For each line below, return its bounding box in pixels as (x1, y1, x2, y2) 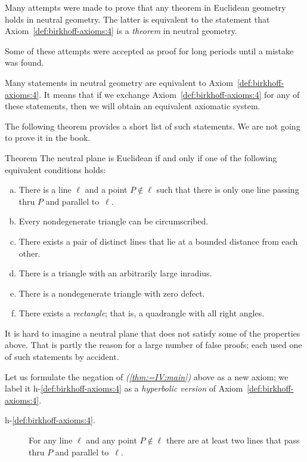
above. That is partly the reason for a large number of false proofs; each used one (5, 338, 302, 351)
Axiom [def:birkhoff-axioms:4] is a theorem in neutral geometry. (5, 24, 237, 37)
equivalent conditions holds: (5, 163, 106, 175)
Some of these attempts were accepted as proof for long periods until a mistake (5, 44, 294, 57)
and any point (86, 434, 137, 446)
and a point (85, 183, 128, 196)
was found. (5, 56, 44, 69)
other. (18, 247, 41, 259)
